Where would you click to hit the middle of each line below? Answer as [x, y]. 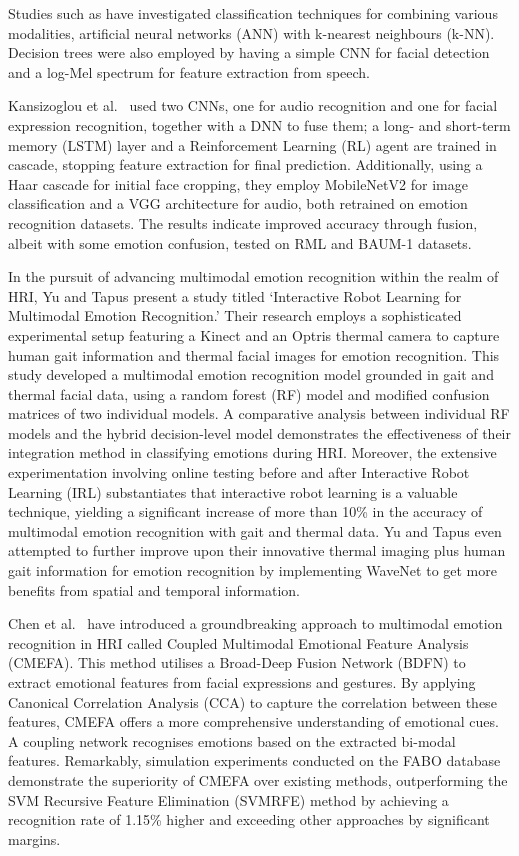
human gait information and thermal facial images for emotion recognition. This [254, 354]
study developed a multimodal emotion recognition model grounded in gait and [251, 374]
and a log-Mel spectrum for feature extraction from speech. [189, 71]
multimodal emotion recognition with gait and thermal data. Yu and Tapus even [255, 530]
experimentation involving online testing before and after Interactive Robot [239, 472]
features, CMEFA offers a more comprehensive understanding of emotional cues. [253, 721]
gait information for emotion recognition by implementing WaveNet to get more [252, 570]
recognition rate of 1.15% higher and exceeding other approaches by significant [249, 819]
